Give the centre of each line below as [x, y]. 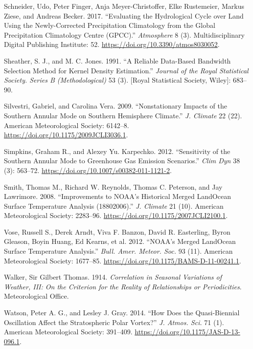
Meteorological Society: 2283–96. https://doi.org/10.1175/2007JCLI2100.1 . [116, 215]
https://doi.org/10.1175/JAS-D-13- [187, 332]
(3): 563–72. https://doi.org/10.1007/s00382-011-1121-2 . [88, 170]
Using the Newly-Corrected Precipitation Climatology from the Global [110, 25]
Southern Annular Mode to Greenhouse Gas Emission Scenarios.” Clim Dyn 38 [122, 161]
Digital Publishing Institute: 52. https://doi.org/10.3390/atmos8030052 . [112, 44]
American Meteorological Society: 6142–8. [67, 125]
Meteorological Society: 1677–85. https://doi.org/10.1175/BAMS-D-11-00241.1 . [123, 260]
